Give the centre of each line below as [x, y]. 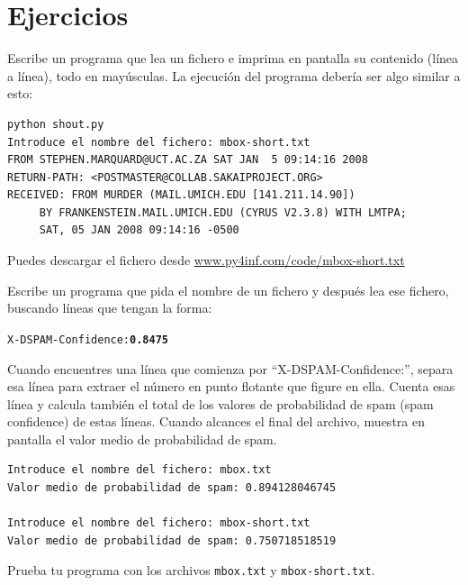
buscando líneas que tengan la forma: [110, 308]
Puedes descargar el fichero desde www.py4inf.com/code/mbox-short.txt [206, 260]
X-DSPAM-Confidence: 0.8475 [88, 339]
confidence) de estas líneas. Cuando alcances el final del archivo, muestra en [216, 421]
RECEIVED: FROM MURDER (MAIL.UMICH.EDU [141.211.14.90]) [181, 195]
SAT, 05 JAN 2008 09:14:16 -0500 [139, 230]
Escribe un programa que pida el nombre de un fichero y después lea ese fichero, [228, 290]
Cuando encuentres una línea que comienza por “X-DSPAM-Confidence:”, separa [230, 368]
